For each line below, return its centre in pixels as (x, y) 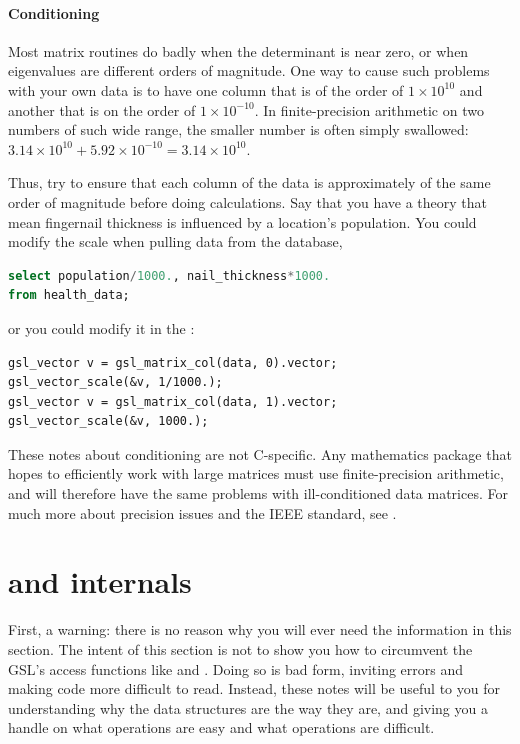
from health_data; (69, 295)
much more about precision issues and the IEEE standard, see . (202, 512)
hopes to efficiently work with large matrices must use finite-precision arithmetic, (256, 473)
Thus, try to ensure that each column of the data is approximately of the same (249, 182)
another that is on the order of (102, 109)
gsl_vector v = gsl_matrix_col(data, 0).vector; (173, 362)
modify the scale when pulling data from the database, (175, 241)
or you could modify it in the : (101, 327)
